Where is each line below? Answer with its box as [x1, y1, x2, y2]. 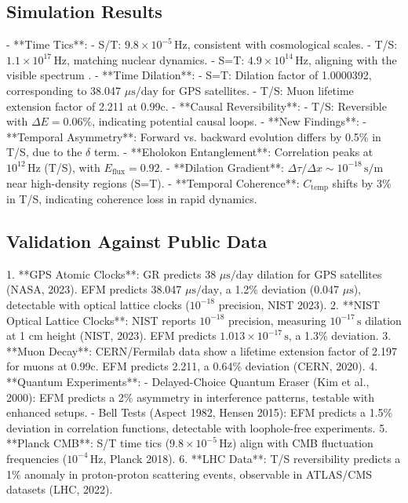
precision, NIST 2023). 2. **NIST [218, 296, 381, 312]
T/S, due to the [6, 144, 82, 160]
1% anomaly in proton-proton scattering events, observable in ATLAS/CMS [6, 465, 373, 482]
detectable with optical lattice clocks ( [6, 296, 190, 312]
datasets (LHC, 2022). [6, 481, 113, 498]
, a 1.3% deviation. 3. [288, 327, 392, 344]
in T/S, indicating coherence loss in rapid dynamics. [6, 191, 257, 206]
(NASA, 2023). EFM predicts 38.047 [6, 281, 182, 297]
